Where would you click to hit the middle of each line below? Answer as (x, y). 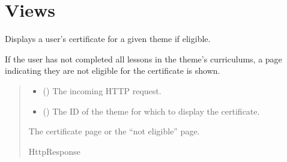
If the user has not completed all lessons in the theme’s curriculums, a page (143, 58)
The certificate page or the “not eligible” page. (114, 131)
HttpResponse (54, 151)
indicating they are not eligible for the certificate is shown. (113, 70)
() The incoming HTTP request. (102, 90)
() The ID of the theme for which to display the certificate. (151, 111)
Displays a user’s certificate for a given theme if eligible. (108, 39)
